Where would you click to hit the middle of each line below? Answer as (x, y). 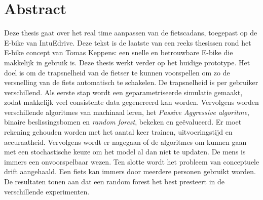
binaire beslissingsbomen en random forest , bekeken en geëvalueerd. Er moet (123, 122)
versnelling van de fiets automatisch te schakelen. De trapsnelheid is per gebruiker (131, 82)
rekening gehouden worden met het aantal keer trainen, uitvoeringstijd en (118, 132)
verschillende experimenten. (47, 191)
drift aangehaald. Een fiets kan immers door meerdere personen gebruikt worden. (130, 171)
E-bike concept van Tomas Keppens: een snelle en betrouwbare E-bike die (119, 52)
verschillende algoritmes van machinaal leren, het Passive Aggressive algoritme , (127, 112)
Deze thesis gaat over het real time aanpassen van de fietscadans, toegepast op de (131, 33)
